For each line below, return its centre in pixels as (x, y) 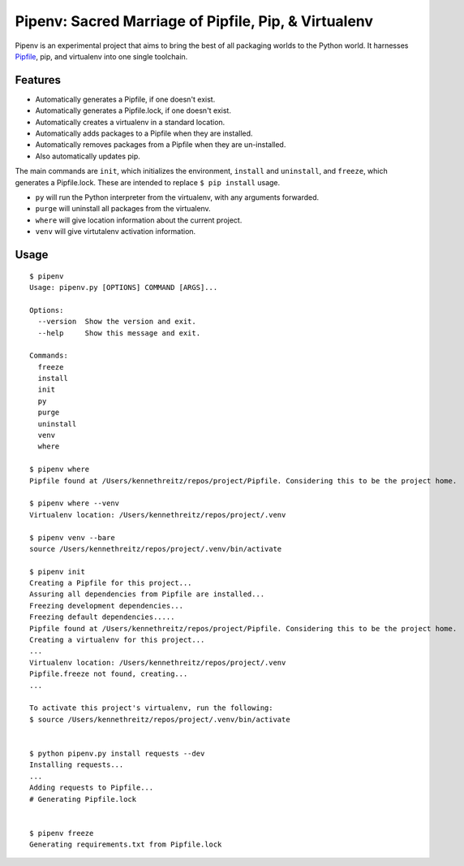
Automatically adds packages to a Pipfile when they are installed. (144, 133)
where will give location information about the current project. (139, 220)
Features (38, 80)
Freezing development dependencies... (107, 606)
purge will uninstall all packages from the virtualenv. (123, 209)
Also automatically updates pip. (88, 156)
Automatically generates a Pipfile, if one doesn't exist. (125, 99)
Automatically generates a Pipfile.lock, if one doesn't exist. (133, 110)
